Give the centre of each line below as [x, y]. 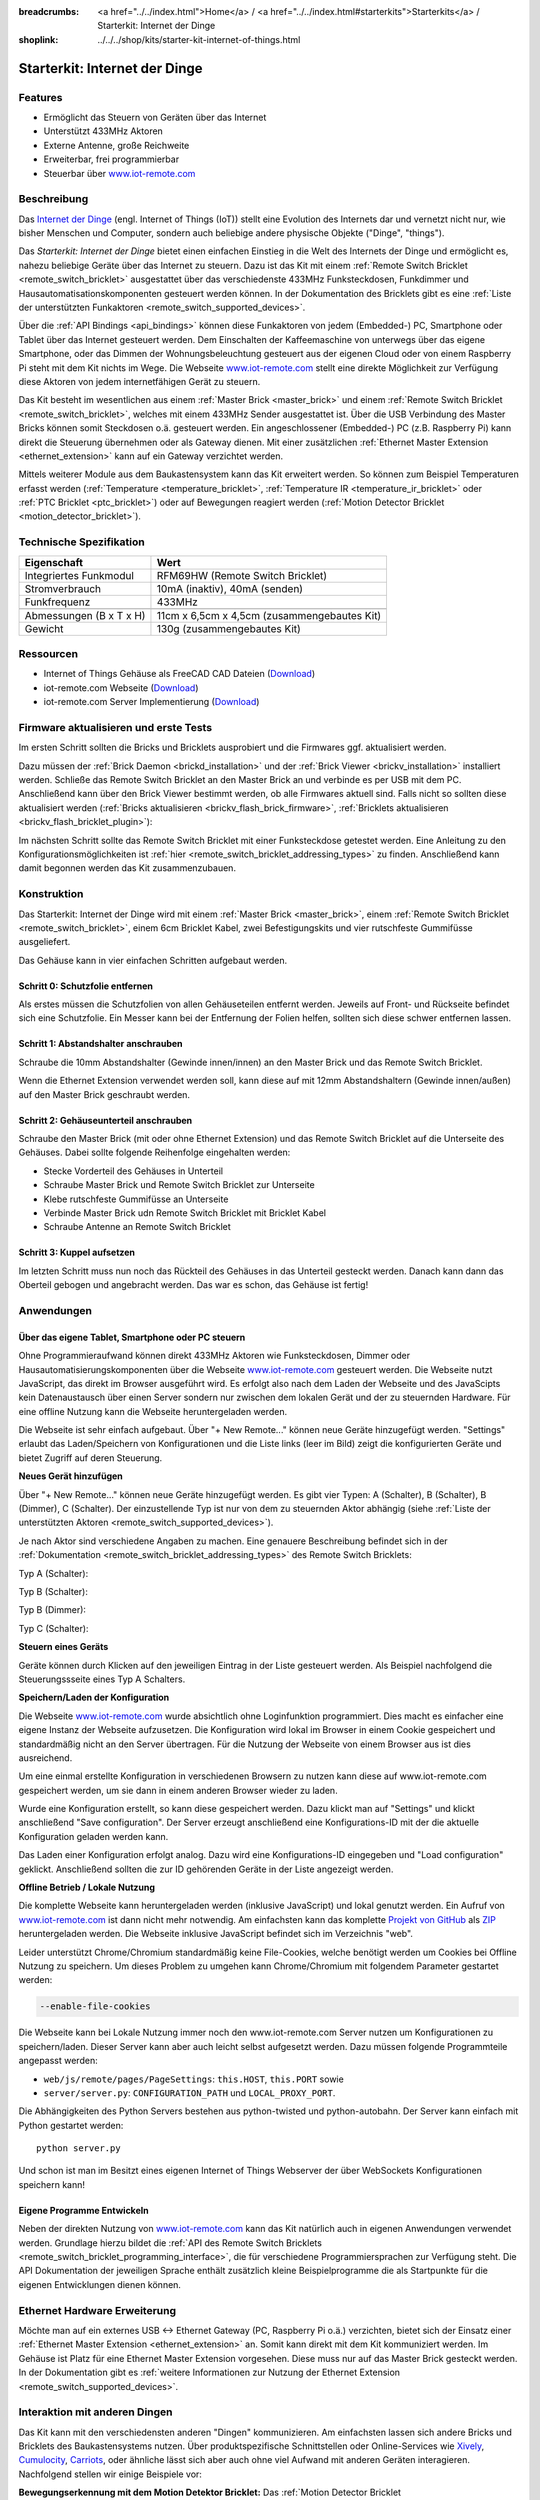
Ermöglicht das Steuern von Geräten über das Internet [155, 117]
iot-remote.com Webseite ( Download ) [121, 687]
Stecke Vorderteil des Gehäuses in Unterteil [133, 1171]
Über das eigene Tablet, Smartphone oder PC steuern [132, 1337]
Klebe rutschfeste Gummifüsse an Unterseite [136, 1199]
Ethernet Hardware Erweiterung [97, 2310]
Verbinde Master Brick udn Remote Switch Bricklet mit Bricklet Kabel [185, 1213]
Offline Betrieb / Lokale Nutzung [86, 1887]
